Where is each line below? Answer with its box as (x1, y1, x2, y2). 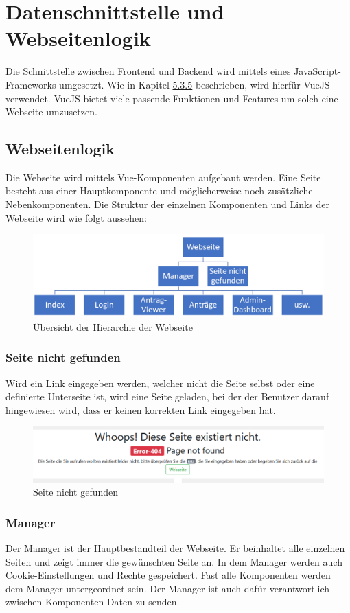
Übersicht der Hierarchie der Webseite (33, 319, 193, 334)
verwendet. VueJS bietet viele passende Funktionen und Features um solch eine (5, 91, 338, 105)
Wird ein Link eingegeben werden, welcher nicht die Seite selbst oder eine (5, 375, 315, 390)
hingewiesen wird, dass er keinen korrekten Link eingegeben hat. (5, 402, 276, 417)
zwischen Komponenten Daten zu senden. (5, 594, 180, 609)
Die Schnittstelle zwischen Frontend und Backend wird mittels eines (5, 64, 291, 78)
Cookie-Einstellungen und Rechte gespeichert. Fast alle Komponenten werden (5, 568, 331, 582)
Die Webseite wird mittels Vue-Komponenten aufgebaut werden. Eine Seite (5, 170, 321, 184)
